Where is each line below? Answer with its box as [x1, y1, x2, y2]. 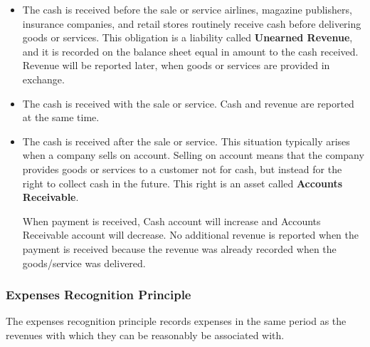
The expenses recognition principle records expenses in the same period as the [6, 314, 347, 328]
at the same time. [22, 110, 100, 125]
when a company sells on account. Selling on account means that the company [22, 147, 364, 162]
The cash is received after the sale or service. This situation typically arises [22, 133, 350, 148]
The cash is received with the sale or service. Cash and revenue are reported [22, 95, 354, 110]
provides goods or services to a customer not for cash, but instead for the [22, 161, 342, 176]
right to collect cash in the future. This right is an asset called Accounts [22, 175, 343, 190]
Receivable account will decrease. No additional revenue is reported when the [22, 227, 359, 242]
